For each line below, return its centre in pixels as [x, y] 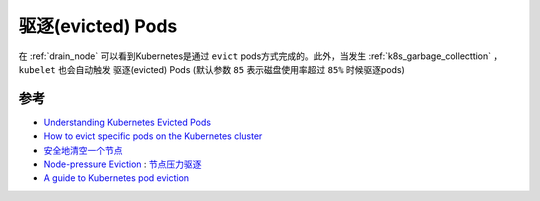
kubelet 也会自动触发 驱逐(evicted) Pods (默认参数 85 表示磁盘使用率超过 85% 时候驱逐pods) [211, 69]
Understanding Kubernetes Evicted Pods [127, 122]
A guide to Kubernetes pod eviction [116, 178]
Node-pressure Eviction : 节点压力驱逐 [122, 164]
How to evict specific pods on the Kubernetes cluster [153, 136]
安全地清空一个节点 [83, 150]
